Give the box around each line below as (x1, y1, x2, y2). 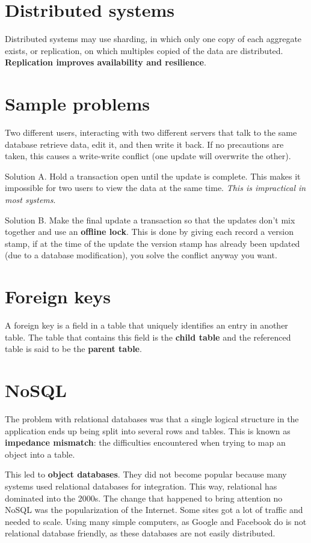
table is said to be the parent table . (5, 342, 142, 355)
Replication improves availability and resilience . (5, 56, 206, 68)
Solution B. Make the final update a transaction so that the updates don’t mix (5, 213, 295, 226)
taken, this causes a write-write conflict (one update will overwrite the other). (5, 150, 291, 162)
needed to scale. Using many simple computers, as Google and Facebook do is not (5, 515, 307, 527)
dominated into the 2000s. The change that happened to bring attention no (5, 491, 283, 504)
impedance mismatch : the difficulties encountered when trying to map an (5, 436, 286, 449)
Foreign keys (5, 284, 111, 309)
